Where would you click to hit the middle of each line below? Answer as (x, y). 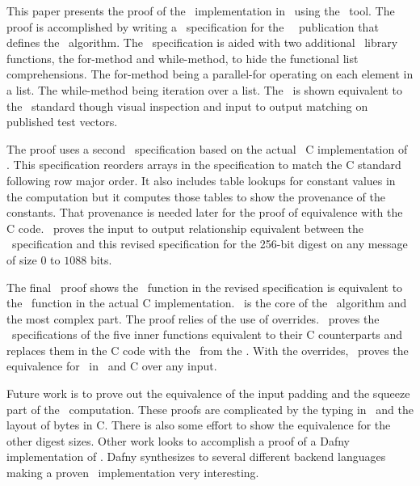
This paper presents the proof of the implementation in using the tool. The (201, 11)
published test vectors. (62, 122)
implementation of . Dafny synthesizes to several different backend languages (196, 456)
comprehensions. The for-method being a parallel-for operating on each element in (210, 74)
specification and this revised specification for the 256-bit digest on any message (210, 244)
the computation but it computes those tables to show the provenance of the (196, 196)
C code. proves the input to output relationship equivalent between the (185, 228)
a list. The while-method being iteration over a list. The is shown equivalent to (204, 89)
